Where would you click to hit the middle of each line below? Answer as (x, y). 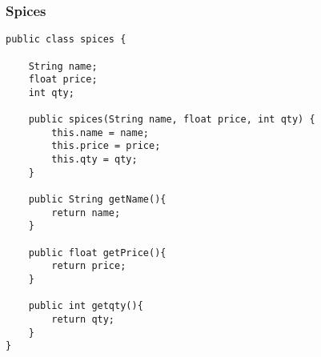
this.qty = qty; (94, 160)
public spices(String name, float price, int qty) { (172, 120)
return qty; (83, 319)
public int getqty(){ (86, 306)
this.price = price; (106, 146)
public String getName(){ (97, 200)
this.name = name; (100, 132)
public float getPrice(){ (97, 253)
